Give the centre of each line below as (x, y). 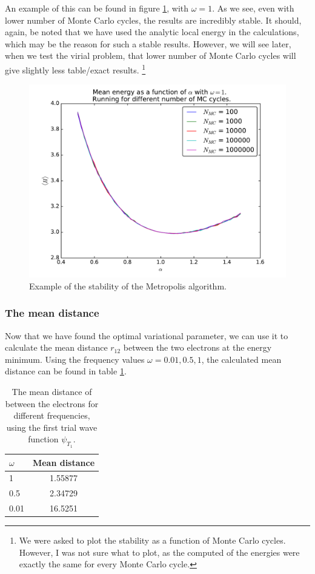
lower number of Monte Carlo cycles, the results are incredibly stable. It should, (153, 20)
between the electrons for (52, 403)
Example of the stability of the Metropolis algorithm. (128, 285)
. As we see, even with (253, 8)
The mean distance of (52, 391)
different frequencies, (52, 415)
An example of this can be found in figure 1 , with (97, 8)
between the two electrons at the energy (197, 347)
